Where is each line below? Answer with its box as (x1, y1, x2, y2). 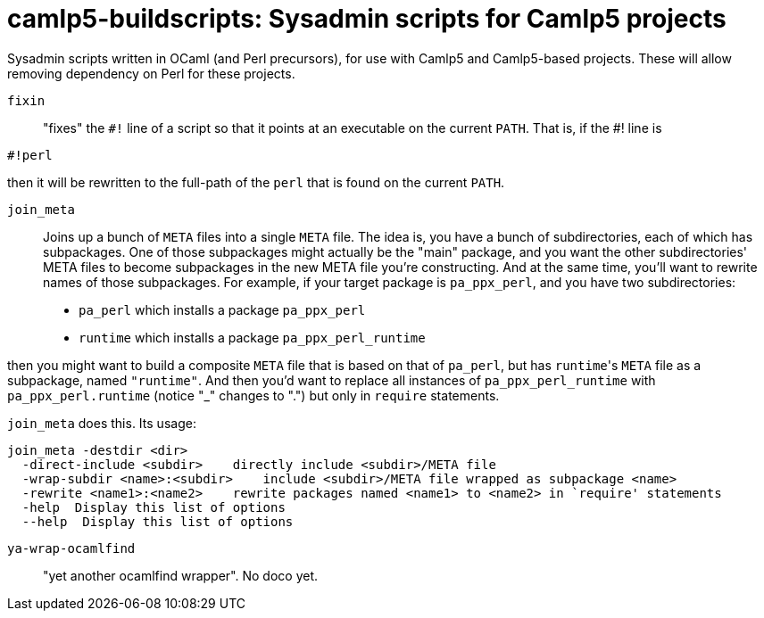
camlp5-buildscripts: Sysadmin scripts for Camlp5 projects (7, 4, 727, 34)
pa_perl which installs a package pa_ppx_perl (79, 301, 366, 317)
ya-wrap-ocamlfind (7, 540, 136, 556)
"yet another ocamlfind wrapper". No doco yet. (43, 567, 319, 583)
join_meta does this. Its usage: (7, 415, 196, 431)
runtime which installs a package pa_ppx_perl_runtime (79, 329, 426, 345)
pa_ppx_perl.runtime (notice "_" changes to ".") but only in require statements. (7, 387, 500, 403)
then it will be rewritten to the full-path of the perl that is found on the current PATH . (7, 174, 505, 190)
